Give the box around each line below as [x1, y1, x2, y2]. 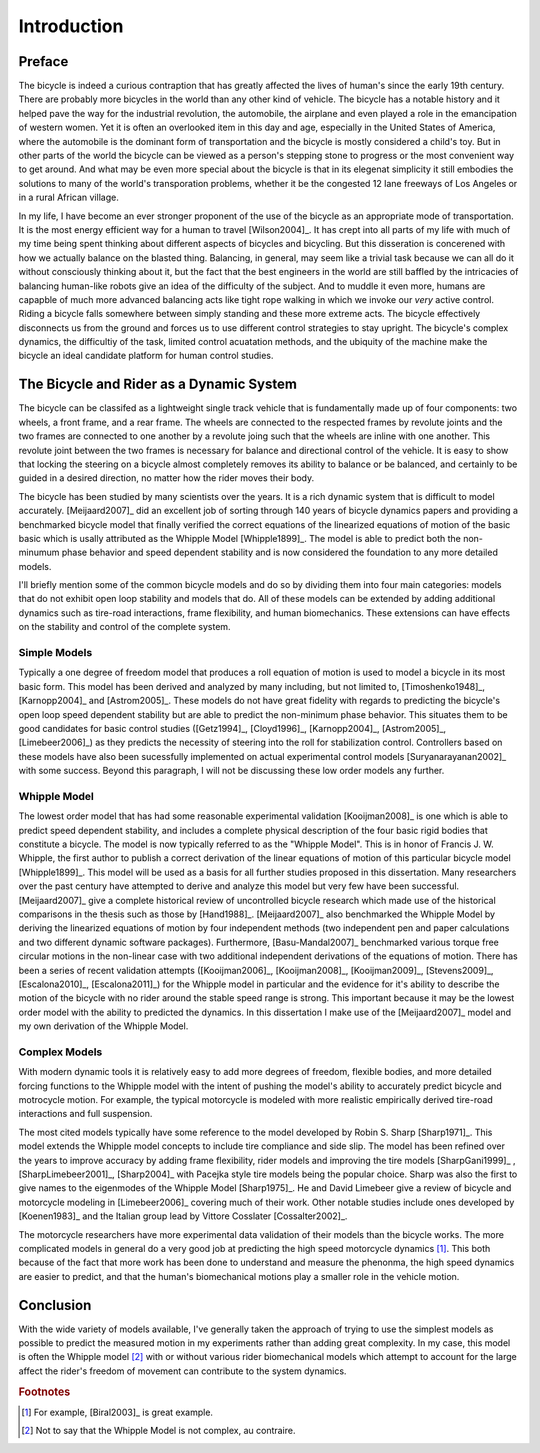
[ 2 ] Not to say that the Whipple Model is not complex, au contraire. [21, 1425, 296, 1437]
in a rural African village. [18, 191, 119, 204]
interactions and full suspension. [18, 1108, 153, 1120]
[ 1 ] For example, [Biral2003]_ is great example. [21, 1406, 214, 1418]
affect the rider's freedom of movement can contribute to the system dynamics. [18, 1365, 347, 1377]
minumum [18, 546, 60, 559]
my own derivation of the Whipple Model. [18, 1020, 189, 1032]
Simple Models [18, 646, 93, 660]
